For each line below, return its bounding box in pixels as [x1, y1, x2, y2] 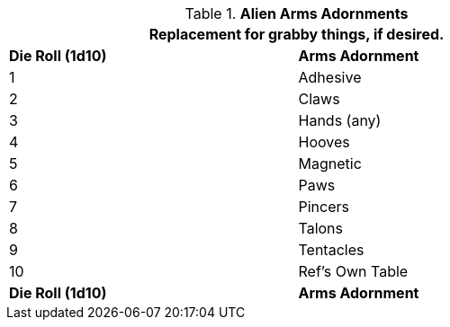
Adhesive [298, 68, 362, 86]
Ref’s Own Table [298, 262, 409, 280]
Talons [298, 219, 344, 237]
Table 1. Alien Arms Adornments [184, 4, 409, 22]
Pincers [298, 198, 349, 216]
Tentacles [298, 241, 364, 259]
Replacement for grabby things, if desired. [148, 25, 445, 43]
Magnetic [298, 155, 362, 172]
